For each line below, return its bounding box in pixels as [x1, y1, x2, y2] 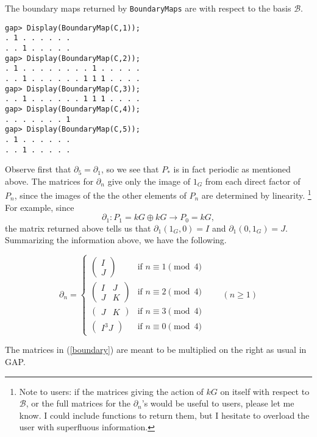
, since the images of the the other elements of [14, 189, 187, 202]
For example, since [5, 201, 74, 213]
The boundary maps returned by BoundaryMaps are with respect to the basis [5, 2, 291, 14]
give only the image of [107, 174, 190, 187]
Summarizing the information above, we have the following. [5, 233, 227, 246]
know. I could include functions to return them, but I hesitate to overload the [19, 408, 310, 421]
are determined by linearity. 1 [201, 187, 312, 202]
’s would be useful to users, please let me [141, 397, 294, 410]
